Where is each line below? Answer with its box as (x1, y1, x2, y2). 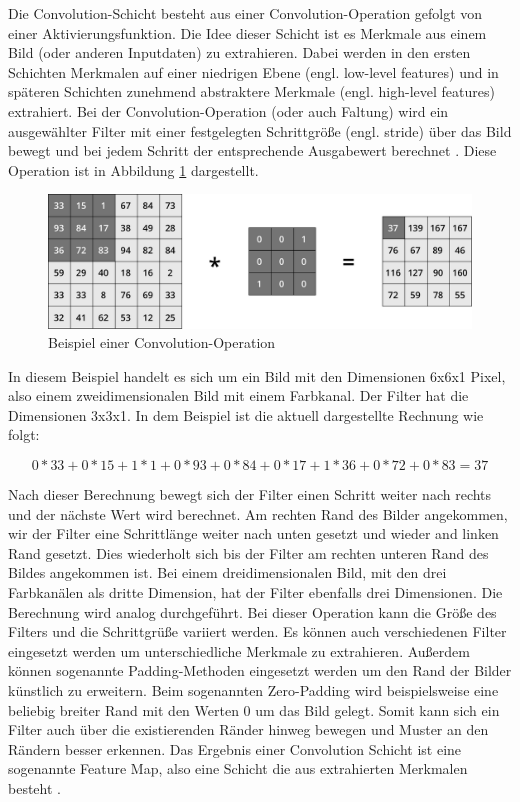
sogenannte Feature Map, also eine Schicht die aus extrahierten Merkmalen (8, 758, 468, 779)
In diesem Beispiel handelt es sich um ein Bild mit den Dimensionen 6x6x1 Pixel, (8, 365, 506, 386)
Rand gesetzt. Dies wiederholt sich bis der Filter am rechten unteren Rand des (8, 542, 489, 563)
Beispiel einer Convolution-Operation (48, 332, 276, 353)
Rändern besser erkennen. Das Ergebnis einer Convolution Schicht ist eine (8, 738, 462, 759)
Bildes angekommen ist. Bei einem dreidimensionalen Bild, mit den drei (8, 562, 447, 583)
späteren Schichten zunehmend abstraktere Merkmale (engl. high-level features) (8, 81, 495, 102)
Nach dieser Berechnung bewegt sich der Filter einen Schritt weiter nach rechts (8, 484, 492, 505)
